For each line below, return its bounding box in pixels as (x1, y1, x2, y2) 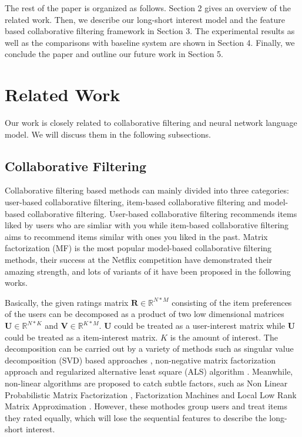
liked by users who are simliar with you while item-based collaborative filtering (5, 219, 289, 231)
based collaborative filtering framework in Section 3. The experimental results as (5, 25, 295, 37)
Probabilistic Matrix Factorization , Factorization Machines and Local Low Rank (5, 388, 297, 401)
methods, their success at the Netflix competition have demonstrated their (5, 253, 273, 266)
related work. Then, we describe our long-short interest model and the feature (5, 13, 285, 25)
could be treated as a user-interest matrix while (114, 319, 286, 332)
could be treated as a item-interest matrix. (5, 331, 158, 343)
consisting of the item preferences (172, 296, 292, 308)
